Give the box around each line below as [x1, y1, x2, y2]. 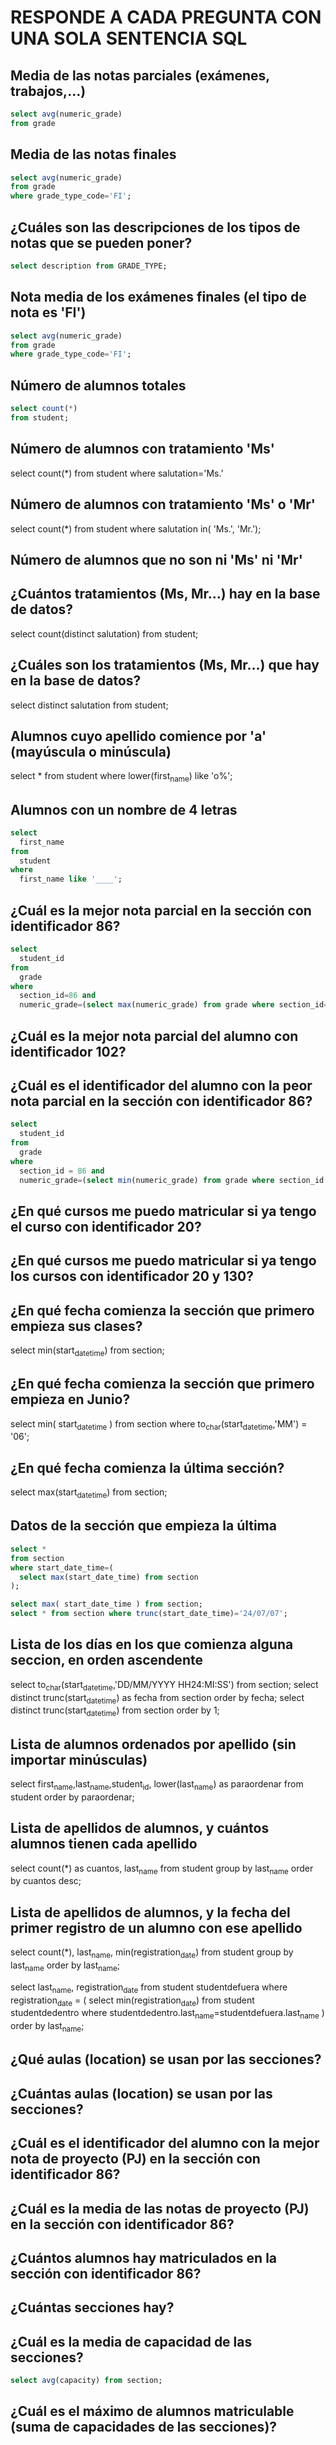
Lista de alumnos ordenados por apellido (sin [10, 1736, 297, 1753]
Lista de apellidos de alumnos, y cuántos [10, 1820, 270, 1837]
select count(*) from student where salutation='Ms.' [10, 467, 224, 479]
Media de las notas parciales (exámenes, [10, 67, 270, 84]
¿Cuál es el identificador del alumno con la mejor [10, 2135, 320, 2152]
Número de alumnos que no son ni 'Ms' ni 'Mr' [10, 551, 303, 568]
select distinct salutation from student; [10, 699, 169, 711]
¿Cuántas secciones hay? [10, 2299, 175, 2316]
